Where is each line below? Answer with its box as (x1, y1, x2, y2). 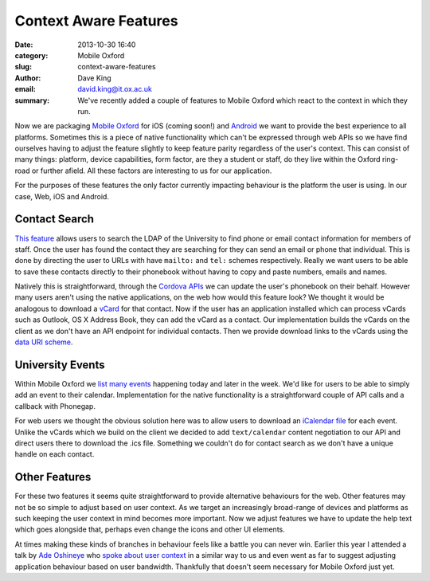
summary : (14, 96, 50, 105)
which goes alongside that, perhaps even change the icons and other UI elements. (14, 524, 286, 534)
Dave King (77, 73, 111, 83)
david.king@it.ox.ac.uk (77, 84, 153, 94)
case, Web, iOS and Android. (14, 191, 109, 201)
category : (14, 50, 49, 60)
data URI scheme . (14, 337, 73, 347)
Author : (14, 73, 41, 83)
